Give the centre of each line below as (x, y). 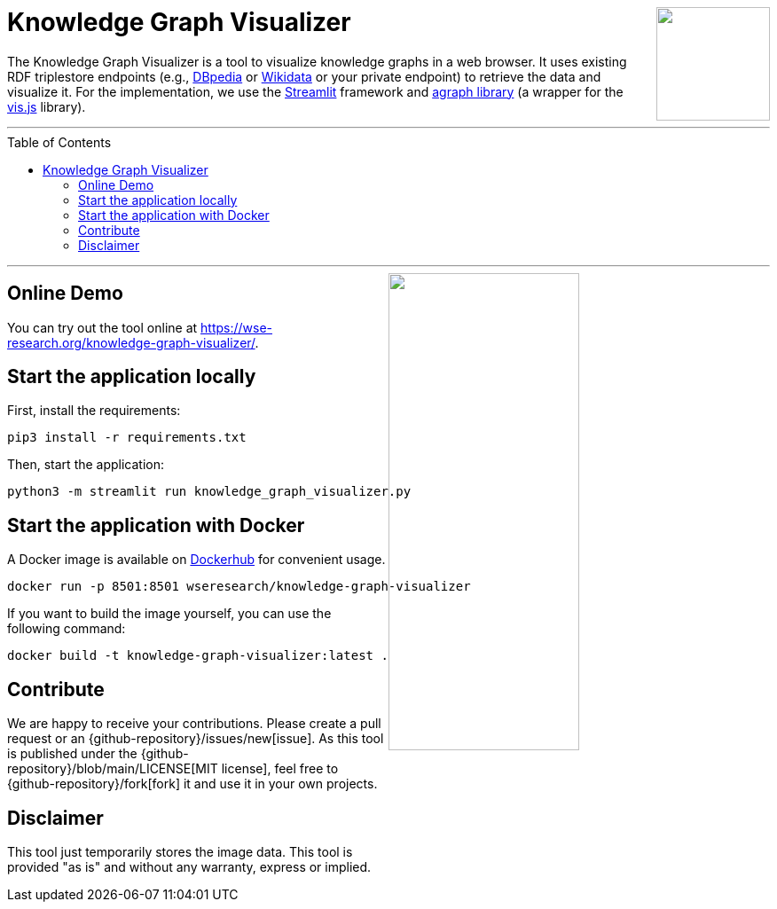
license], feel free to (280, 769)
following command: (67, 629)
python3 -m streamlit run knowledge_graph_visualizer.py (209, 492)
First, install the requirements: (94, 411)
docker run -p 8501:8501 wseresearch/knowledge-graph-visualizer (239, 587)
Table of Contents (59, 142)
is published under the (72, 754)
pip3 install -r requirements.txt (127, 438)
